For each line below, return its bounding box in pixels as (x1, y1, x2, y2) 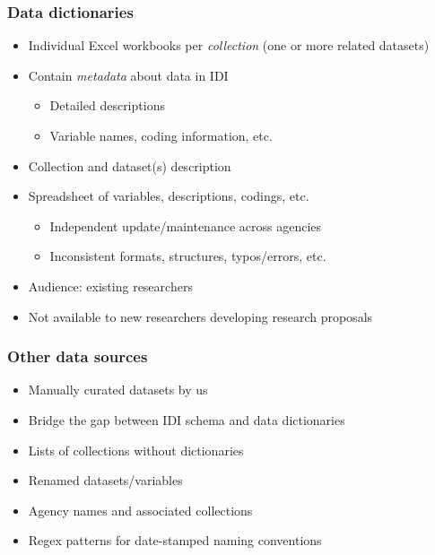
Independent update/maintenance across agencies (49, 216, 322, 235)
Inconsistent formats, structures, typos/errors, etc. (49, 247, 326, 265)
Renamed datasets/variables (28, 471, 183, 490)
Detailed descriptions (49, 96, 165, 115)
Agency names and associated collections (28, 500, 253, 519)
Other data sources (7, 345, 148, 368)
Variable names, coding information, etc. (49, 126, 273, 144)
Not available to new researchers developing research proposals (28, 307, 373, 325)
